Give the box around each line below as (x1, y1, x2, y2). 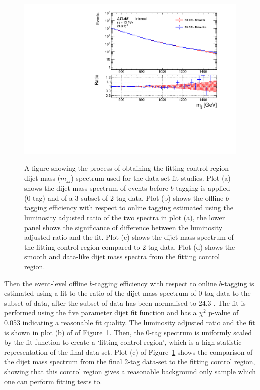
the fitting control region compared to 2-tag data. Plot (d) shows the (24, 241, 235, 252)
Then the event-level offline (4, 278, 88, 288)
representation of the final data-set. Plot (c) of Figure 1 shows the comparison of (4, 346, 253, 357)
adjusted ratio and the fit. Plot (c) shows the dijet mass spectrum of (24, 232, 234, 242)
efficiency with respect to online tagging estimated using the (49, 202, 233, 213)
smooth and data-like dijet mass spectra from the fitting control (24, 251, 220, 262)
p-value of (208, 307, 239, 318)
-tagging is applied (173, 183, 230, 193)
